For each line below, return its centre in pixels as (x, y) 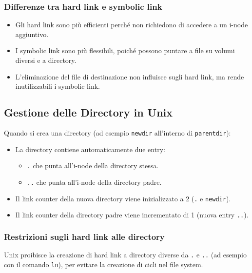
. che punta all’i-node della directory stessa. (93, 166)
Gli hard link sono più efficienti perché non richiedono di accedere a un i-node (132, 25)
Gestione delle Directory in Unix (88, 112)
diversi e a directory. (46, 60)
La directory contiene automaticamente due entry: (90, 149)
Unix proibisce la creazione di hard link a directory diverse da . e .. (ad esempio (125, 255)
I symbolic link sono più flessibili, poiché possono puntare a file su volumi (125, 50)
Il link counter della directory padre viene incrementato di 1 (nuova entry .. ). (132, 215)
